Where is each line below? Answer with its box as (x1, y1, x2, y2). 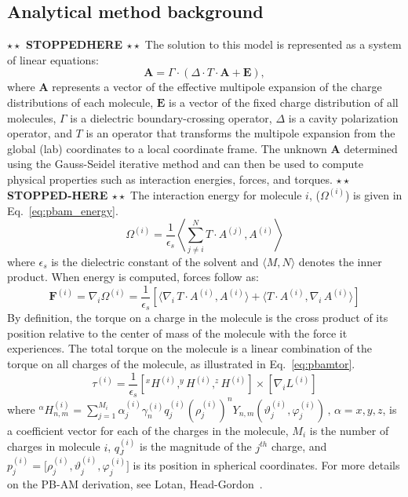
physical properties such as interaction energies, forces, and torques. (7, 170, 333, 187)
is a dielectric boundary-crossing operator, (70, 109, 272, 126)
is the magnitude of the (139, 438, 252, 455)
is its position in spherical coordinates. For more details (133, 457, 400, 473)
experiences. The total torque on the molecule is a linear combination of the (7, 340, 372, 356)
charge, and (271, 438, 327, 455)
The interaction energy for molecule (130, 186, 302, 203)
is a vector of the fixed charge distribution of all (169, 93, 399, 110)
